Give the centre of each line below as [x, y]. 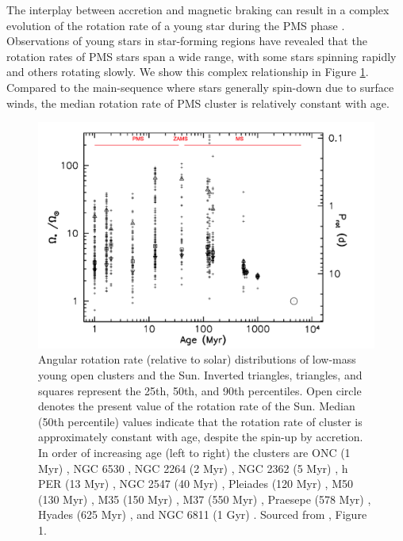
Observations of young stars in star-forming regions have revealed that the [187, 41]
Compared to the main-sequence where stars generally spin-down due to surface [200, 87]
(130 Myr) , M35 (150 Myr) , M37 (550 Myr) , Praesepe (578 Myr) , [205, 499]
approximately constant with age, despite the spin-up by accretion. [201, 437]
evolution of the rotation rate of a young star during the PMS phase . [176, 25]
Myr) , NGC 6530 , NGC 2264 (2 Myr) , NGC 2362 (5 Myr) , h [193, 468]
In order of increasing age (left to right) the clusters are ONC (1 [194, 453]
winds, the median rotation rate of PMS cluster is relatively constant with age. [198, 103]
